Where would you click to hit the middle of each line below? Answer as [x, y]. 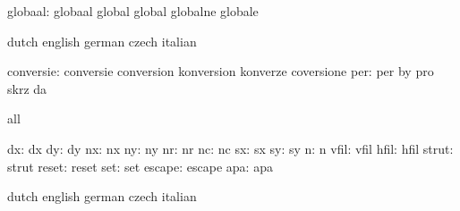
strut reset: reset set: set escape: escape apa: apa [140, 166]
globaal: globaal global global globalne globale [133, 11]
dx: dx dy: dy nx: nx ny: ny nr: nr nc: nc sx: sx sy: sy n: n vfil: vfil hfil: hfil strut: [230, 148]
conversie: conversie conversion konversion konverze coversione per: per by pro [221, 71]
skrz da [27, 88]
